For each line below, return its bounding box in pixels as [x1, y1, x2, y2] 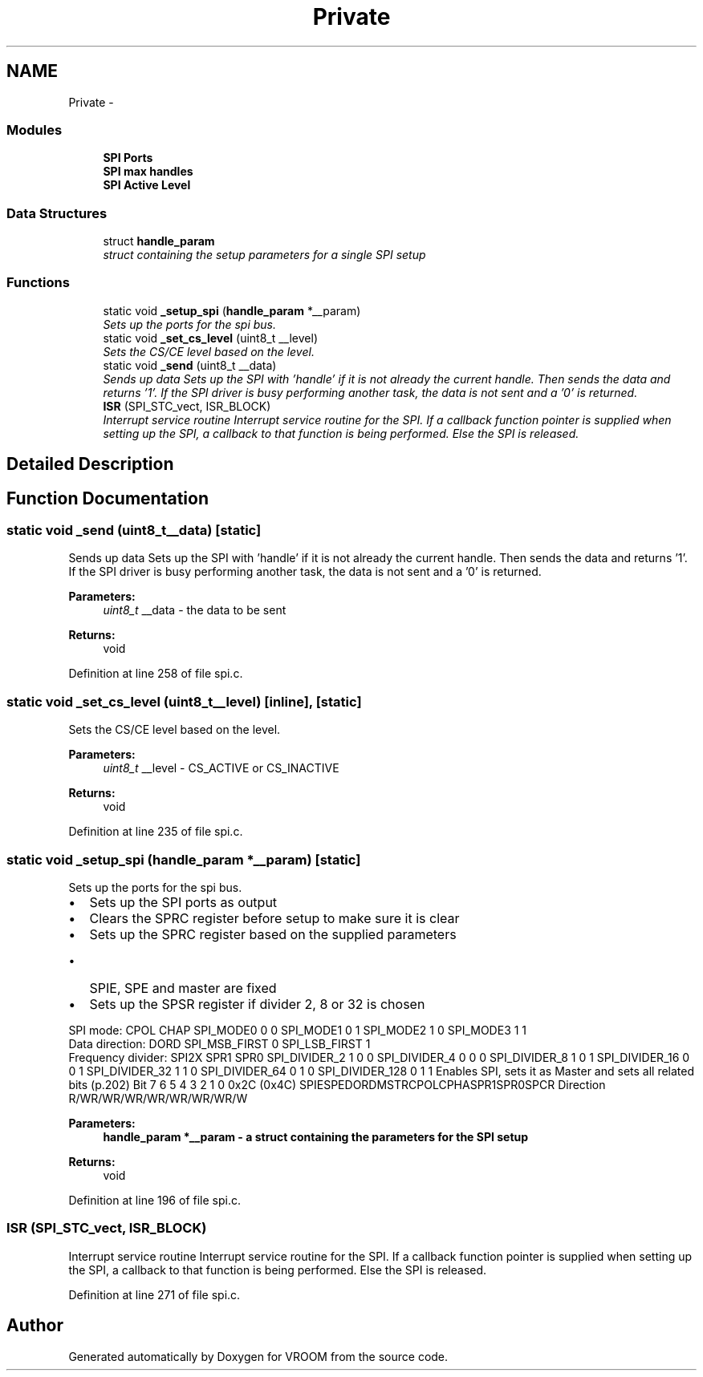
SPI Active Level [103, 178, 191, 192]
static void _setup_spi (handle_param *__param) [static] [6, 851, 361, 868]
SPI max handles [103, 164, 193, 179]
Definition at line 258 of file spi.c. [68, 666, 243, 681]
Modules [6, 121, 63, 138]
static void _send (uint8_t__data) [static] [6, 522, 262, 539]
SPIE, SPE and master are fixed [89, 979, 277, 996]
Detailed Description [6, 454, 174, 475]
